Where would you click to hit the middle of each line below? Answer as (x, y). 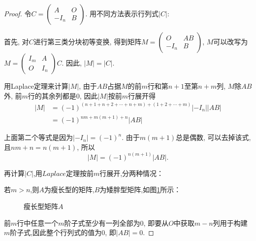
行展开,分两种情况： (132, 173)
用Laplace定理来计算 (36, 86)
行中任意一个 (38, 223)
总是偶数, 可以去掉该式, (213, 137)
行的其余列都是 (52, 95)
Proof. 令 (18, 13)
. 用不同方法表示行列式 (122, 13)
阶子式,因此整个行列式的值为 (56, 232)
